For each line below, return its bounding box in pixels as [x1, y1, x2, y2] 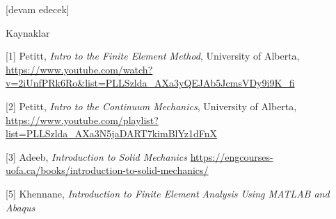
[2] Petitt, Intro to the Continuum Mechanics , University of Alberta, [6, 98, 297, 113]
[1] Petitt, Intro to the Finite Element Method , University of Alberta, [6, 49, 300, 63]
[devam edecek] [6, 2, 70, 16]
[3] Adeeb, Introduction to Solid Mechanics [6, 149, 188, 164]
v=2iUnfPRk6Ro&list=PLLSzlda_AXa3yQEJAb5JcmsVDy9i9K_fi [6, 76, 295, 90]
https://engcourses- [190, 149, 273, 164]
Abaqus [6, 200, 35, 214]
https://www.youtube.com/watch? [6, 62, 153, 76]
